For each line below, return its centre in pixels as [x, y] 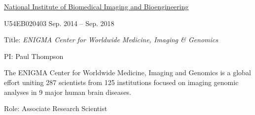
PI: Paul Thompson [34, 56]
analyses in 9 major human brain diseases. [68, 92]
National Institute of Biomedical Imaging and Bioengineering [96, 6]
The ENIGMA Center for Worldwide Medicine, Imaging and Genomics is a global [127, 72]
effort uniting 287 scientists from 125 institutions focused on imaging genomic [121, 82]
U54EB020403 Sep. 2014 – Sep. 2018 [59, 23]
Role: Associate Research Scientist [56, 108]
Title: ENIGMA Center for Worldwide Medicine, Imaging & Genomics [111, 40]
